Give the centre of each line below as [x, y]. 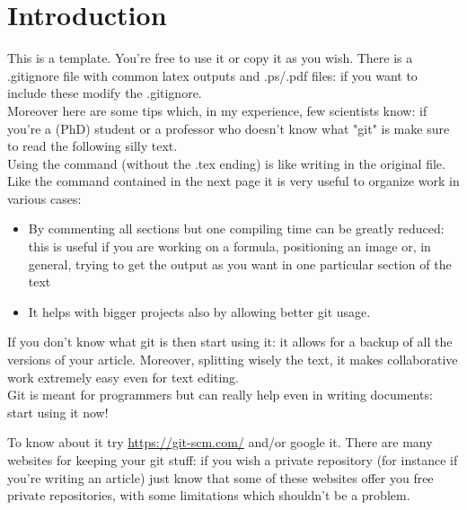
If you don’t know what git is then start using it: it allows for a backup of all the [230, 342]
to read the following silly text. [93, 146]
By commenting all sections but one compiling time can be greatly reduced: [236, 229]
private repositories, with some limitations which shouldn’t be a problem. [209, 495]
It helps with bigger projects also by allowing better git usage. [199, 311]
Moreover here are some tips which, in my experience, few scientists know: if [217, 110]
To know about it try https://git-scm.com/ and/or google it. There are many [220, 442]
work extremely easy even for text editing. [123, 377]
